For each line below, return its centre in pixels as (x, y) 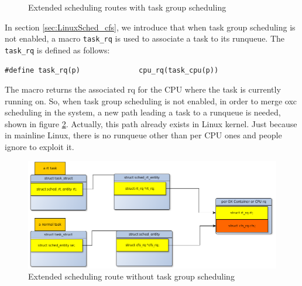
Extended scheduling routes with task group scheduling (127, 7)
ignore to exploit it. (40, 147)
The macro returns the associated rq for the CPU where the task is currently (143, 89)
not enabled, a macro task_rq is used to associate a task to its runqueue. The (145, 38)
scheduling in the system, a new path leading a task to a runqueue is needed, (143, 112)
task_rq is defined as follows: (57, 50)
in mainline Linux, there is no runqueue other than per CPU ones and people (143, 135)
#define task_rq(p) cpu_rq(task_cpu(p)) (112, 70)
